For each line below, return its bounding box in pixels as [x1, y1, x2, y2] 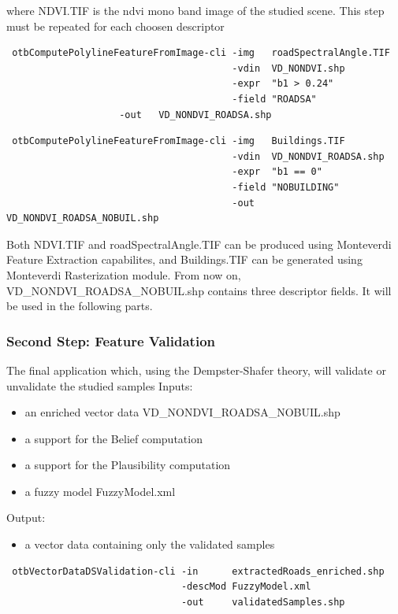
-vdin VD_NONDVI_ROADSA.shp [232, 150, 385, 162]
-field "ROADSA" [232, 93, 317, 105]
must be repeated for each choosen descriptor [6, 17, 225, 34]
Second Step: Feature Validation [6, 331, 216, 350]
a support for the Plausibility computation [24, 457, 231, 473]
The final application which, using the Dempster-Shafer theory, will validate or [6, 361, 386, 378]
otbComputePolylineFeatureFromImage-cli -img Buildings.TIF [12, 135, 345, 147]
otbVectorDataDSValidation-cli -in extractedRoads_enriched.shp [12, 565, 385, 577]
